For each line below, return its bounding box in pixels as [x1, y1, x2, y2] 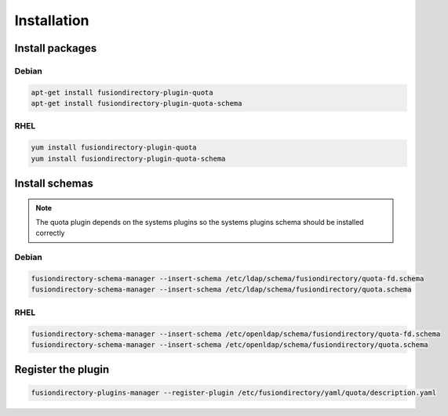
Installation [14, 12, 89, 29]
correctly [35, 228, 65, 238]
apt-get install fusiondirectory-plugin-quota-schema [31, 99, 242, 108]
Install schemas [14, 177, 93, 190]
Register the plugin [14, 363, 110, 376]
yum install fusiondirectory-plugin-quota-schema [31, 154, 226, 163]
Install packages [14, 42, 97, 55]
